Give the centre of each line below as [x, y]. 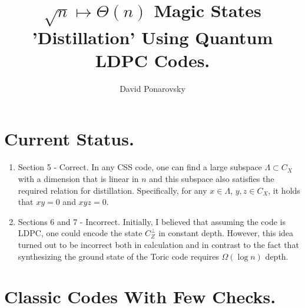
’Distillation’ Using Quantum [152, 37]
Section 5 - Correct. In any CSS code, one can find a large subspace [140, 167]
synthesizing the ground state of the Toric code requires [118, 256]
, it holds [284, 190]
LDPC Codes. [152, 60]
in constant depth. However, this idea [226, 233]
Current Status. [69, 139]
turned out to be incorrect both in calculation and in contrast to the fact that [158, 244]
